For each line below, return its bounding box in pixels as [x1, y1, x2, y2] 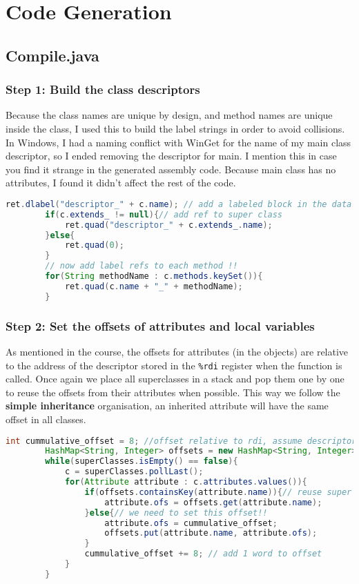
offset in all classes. [6, 411, 86, 426]
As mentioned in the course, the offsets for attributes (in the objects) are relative [6, 344, 349, 358]
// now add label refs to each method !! [45, 261, 238, 271]
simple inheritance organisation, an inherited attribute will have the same [6, 398, 329, 413]
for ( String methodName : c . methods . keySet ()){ [45, 271, 263, 282]
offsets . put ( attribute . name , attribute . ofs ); [104, 528, 318, 538]
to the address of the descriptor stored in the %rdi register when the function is [6, 358, 342, 372]
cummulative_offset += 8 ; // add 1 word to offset [84, 549, 322, 559]
